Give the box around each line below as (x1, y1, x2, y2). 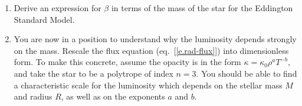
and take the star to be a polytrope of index (14, 67, 173, 79)
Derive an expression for (14, 2, 101, 13)
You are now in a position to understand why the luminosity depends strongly (14, 33, 297, 45)
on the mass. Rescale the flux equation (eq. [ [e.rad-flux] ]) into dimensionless (14, 44, 289, 56)
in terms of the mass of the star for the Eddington (111, 2, 293, 13)
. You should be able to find (196, 67, 297, 79)
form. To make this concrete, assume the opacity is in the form (14, 56, 241, 68)
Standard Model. (14, 13, 75, 25)
